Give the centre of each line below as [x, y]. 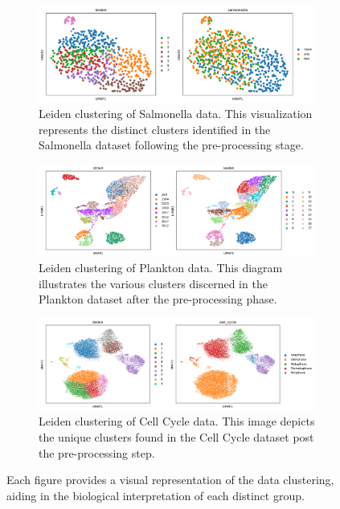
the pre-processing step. [97, 452]
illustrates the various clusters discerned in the [153, 283]
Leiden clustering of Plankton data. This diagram [161, 268]
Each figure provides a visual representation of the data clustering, [170, 480]
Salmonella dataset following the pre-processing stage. [171, 145]
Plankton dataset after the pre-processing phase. [158, 299]
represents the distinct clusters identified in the [155, 129]
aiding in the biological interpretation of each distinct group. [156, 495]
